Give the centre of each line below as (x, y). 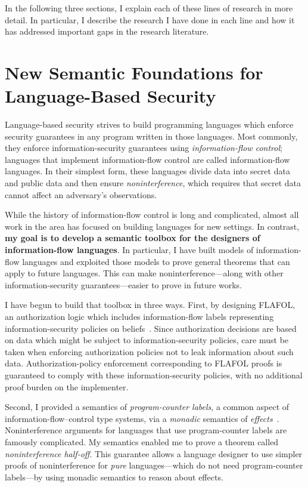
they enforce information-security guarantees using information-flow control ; (144, 148)
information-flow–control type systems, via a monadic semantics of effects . (142, 418)
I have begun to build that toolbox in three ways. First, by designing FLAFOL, (150, 305)
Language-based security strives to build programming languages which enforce (149, 124)
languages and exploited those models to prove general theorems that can (156, 261)
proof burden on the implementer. (67, 386)
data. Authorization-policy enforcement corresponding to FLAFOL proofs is (144, 363)
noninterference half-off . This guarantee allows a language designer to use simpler (154, 453)
